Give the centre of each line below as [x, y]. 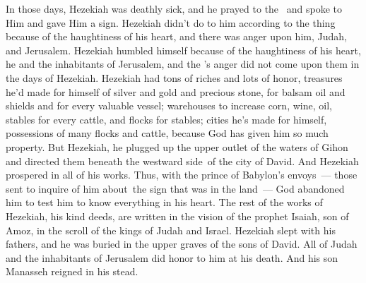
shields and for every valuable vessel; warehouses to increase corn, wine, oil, [169, 106]
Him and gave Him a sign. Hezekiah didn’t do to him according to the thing [171, 22]
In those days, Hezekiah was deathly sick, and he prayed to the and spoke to [174, 8]
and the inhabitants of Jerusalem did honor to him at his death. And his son [172, 257]
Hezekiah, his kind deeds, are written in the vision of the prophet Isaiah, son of [177, 216]
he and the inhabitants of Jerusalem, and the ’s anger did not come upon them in [183, 64]
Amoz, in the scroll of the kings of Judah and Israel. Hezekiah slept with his [171, 230]
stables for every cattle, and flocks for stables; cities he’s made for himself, [166, 119]
